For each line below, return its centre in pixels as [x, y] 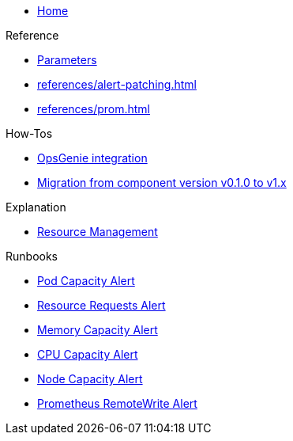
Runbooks [32, 256]
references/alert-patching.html [117, 84]
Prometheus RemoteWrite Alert [117, 403]
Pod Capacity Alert [86, 281]
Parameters [67, 60]
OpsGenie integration [92, 158]
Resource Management [98, 232]
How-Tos [29, 133]
